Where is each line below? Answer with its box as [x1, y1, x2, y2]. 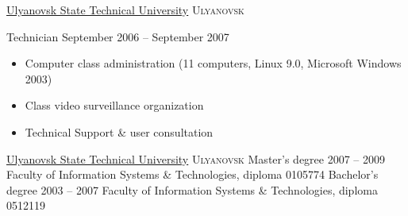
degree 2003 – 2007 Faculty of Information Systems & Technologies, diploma [6, 181, 378, 198]
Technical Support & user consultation [25, 123, 214, 140]
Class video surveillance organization [25, 97, 204, 114]
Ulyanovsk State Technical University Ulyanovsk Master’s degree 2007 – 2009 [6, 150, 386, 167]
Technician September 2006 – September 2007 [6, 28, 229, 44]
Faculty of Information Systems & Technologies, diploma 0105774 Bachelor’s [6, 166, 379, 183]
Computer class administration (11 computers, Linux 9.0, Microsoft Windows [25, 55, 402, 71]
